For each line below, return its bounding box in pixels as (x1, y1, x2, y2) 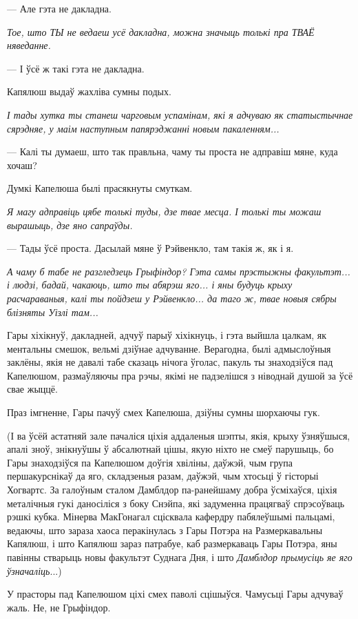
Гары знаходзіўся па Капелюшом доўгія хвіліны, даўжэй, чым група (7, 455, 293, 469)
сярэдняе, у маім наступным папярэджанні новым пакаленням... (7, 121, 280, 135)
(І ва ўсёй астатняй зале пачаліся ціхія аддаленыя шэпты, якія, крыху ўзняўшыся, (7, 428, 350, 442)
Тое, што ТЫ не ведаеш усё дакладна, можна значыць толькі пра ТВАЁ (7, 24, 315, 39)
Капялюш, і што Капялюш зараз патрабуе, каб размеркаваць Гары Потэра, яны (7, 536, 337, 551)
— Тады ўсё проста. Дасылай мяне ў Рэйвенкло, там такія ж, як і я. (7, 241, 294, 255)
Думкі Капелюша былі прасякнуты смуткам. (7, 181, 193, 195)
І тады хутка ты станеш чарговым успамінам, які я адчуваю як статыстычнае (7, 107, 353, 121)
